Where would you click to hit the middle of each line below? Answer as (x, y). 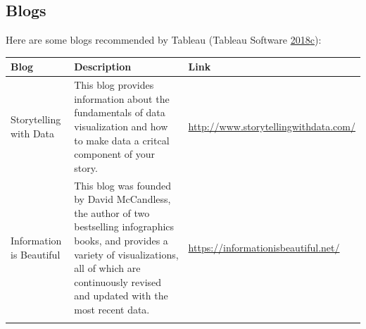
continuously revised (118, 281)
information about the (122, 98)
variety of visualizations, (126, 254)
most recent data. (112, 309)
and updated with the (121, 296)
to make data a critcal (122, 140)
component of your (114, 154)
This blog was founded (123, 185)
